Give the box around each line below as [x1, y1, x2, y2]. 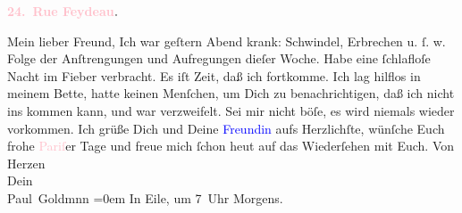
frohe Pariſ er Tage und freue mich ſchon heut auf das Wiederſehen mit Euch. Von [7, 136, 455, 155]
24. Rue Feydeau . [7, 2, 119, 20]
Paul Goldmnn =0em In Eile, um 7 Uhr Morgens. [7, 188, 283, 207]
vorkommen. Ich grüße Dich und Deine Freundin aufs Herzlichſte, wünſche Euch [7, 119, 445, 137]
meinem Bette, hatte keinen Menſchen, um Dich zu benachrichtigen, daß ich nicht [7, 84, 455, 102]
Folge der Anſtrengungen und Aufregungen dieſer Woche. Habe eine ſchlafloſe [7, 49, 431, 68]
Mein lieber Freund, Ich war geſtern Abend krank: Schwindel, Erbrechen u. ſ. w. [7, 31, 446, 50]
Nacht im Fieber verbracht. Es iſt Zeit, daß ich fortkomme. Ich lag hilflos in [7, 66, 421, 85]
